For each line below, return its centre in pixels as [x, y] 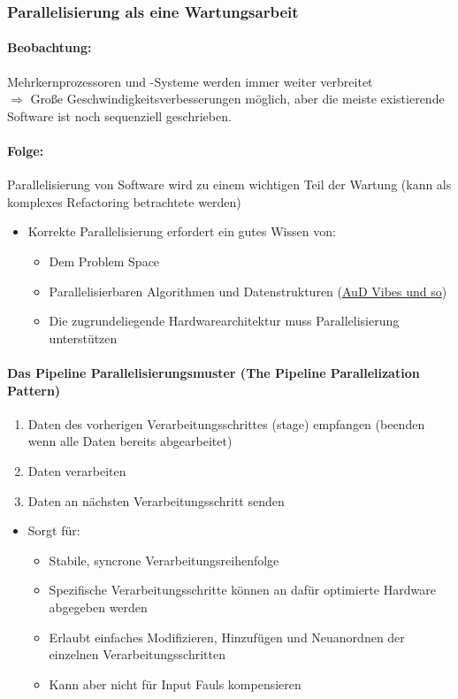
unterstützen [83, 338]
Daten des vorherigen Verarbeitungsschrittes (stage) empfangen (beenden [226, 423]
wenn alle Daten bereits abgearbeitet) [130, 441]
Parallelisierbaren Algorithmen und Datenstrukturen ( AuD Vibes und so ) [248, 291]
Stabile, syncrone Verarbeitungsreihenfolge [164, 560]
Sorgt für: [54, 530]
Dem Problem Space [104, 261]
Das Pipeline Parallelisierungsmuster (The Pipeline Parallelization [214, 372]
